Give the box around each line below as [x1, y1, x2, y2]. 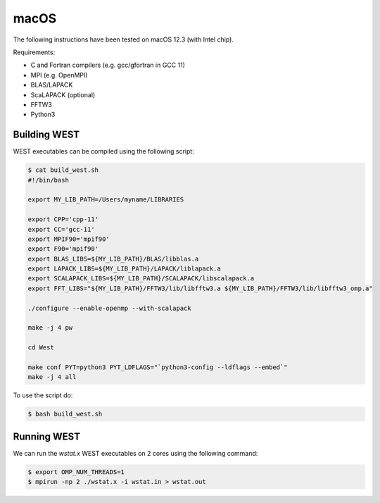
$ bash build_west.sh [27, 410, 103, 418]
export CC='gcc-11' [27, 225, 95, 233]
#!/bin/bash [27, 176, 70, 184]
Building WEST [13, 129, 80, 141]
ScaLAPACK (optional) [30, 90, 96, 99]
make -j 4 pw [27, 324, 73, 332]
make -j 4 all [27, 373, 77, 381]
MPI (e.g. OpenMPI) [30, 70, 88, 79]
